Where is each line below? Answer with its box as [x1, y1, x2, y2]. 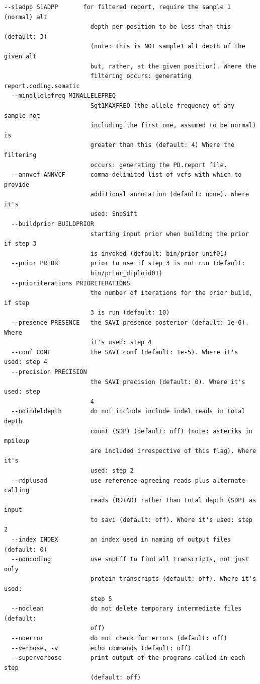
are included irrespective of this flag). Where [90, 447, 256, 454]
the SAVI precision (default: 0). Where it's [90, 378, 245, 386]
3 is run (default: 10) [90, 309, 170, 317]
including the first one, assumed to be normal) [90, 122, 256, 129]
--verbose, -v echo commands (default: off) [11, 644, 192, 652]
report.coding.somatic [4, 82, 80, 90]
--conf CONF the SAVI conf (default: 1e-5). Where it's [11, 348, 238, 356]
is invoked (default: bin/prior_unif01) [90, 250, 227, 257]
